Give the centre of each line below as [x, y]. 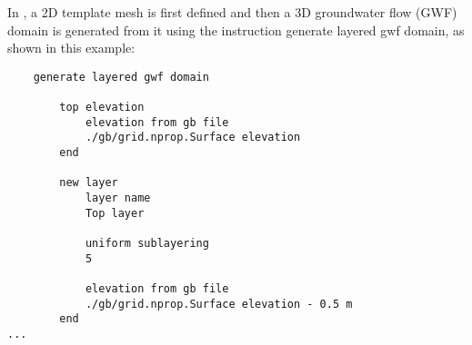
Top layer [115, 213]
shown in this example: [71, 48]
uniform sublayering [147, 243]
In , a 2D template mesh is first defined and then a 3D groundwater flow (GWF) [232, 12]
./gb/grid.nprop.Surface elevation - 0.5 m [219, 304]
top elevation [102, 108]
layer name [118, 198]
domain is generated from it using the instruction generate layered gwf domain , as [236, 30]
